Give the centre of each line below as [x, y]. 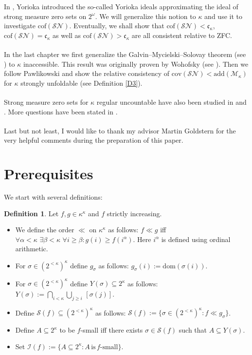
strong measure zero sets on [45, 16]
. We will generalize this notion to [145, 16]
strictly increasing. [134, 213]
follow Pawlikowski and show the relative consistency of [87, 73]
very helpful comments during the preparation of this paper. [94, 140]
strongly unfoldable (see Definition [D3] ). [81, 83]
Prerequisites [49, 174]
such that [193, 330]
